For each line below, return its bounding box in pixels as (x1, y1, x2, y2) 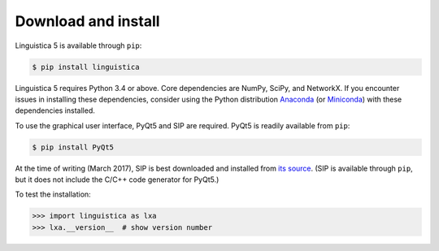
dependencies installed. (15, 106, 95, 115)
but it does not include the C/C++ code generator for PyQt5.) (15, 175, 219, 184)
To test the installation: (15, 189, 91, 199)
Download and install (15, 12, 160, 30)
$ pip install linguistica (32, 62, 140, 71)
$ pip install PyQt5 (32, 142, 114, 152)
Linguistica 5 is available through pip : (15, 41, 142, 50)
